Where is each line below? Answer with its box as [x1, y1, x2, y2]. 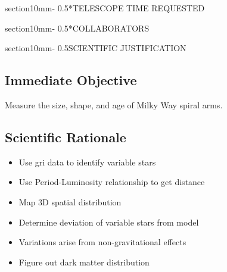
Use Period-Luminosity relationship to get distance [18, 176, 205, 188]
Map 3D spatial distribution [18, 195, 122, 208]
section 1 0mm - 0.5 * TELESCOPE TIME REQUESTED [5, 2, 205, 14]
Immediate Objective [5, 71, 137, 89]
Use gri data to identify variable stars [18, 155, 156, 168]
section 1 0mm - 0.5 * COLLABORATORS [5, 21, 150, 34]
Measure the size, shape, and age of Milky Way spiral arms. [5, 98, 223, 111]
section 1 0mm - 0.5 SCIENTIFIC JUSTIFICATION [5, 42, 186, 54]
